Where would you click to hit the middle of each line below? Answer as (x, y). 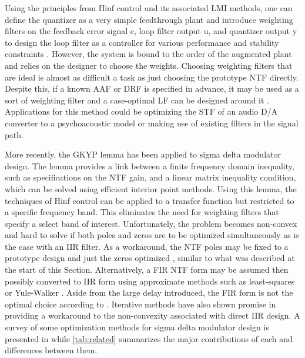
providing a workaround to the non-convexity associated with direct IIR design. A (152, 315)
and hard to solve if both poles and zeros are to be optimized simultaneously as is (152, 235)
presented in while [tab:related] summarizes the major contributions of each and (149, 338)
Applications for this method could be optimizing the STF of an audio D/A (141, 111)
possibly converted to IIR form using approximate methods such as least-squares (150, 281)
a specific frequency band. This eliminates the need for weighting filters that (142, 212)
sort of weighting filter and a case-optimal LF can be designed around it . (137, 100)
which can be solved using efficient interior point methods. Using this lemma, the (151, 188)
